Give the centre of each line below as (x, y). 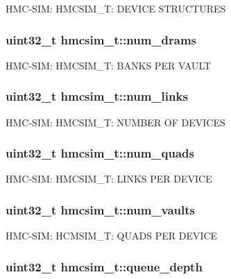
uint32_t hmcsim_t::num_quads (100, 153)
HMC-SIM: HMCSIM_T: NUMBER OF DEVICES (115, 122)
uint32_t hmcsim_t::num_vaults (101, 209)
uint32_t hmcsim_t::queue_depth (104, 266)
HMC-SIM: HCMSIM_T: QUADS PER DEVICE (112, 236)
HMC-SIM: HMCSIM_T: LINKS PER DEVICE (109, 179)
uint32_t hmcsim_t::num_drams (101, 39)
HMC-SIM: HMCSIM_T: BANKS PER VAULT (109, 65)
